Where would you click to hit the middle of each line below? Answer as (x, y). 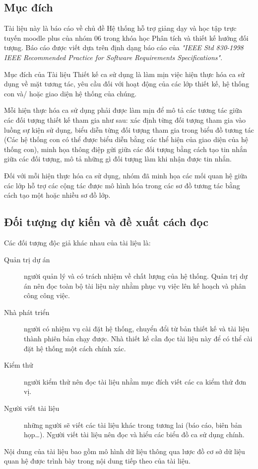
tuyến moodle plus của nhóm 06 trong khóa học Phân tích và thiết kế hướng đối (126, 38)
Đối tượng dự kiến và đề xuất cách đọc (106, 222)
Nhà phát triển (27, 312)
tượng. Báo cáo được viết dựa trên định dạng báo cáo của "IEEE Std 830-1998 (124, 47)
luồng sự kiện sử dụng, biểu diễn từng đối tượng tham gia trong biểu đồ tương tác (129, 129)
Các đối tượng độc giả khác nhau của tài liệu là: (77, 242)
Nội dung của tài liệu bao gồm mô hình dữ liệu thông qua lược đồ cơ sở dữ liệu (125, 451)
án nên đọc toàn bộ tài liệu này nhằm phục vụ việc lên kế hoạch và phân (135, 285)
